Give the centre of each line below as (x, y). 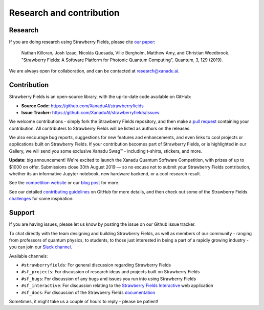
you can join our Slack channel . (41, 247)
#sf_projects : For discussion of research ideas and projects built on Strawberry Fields (110, 272)
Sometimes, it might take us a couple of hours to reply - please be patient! (84, 302)
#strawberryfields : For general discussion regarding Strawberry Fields (96, 265)
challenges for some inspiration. (41, 199)
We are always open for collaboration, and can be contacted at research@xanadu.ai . (94, 71)
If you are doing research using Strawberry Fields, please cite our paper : (82, 42)
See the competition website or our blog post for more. (64, 183)
